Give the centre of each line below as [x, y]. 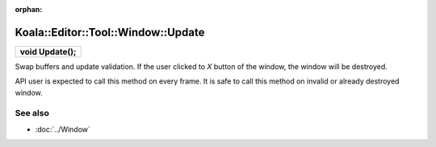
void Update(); [48, 51]
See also [32, 113]
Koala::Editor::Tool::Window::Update [110, 32]
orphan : [29, 9]
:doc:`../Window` [63, 129]
